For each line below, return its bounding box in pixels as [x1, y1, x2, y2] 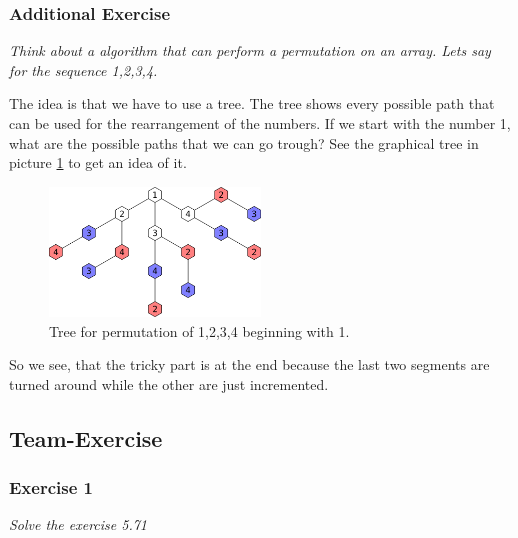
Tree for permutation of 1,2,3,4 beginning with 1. [49, 320, 350, 341]
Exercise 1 [9, 475, 93, 500]
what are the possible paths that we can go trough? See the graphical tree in [9, 132, 479, 153]
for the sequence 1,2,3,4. [9, 59, 158, 80]
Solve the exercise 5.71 [9, 514, 147, 535]
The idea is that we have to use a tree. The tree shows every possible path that [9, 93, 495, 114]
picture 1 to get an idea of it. [9, 152, 187, 173]
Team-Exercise [9, 422, 163, 453]
